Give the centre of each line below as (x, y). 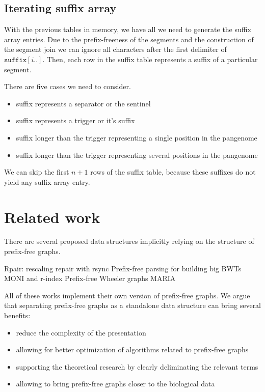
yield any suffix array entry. (47, 181)
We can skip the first (37, 172)
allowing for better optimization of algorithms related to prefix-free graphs (132, 349)
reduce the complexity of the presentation (81, 332)
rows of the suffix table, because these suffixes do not (173, 172)
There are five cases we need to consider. (68, 86)
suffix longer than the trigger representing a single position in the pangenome (137, 137)
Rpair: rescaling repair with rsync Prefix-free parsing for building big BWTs (123, 268)
